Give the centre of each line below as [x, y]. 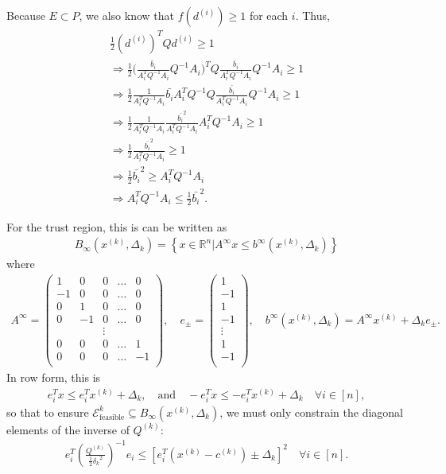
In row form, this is [54, 377]
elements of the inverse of [68, 429]
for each [269, 15]
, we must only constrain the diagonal [312, 412]
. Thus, [312, 15]
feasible [112, 417]
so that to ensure [48, 412]
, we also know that [126, 15]
